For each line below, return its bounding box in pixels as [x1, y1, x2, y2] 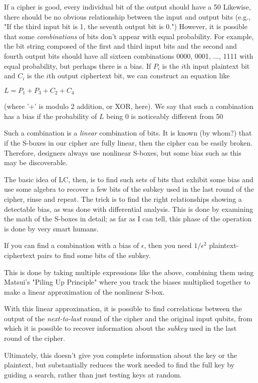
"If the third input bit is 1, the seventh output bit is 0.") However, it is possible [4, 21, 247, 32]
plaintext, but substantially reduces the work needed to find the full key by [4, 359, 235, 370]
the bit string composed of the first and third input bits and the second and [4, 41, 237, 51]
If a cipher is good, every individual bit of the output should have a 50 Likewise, [4, 2, 251, 12]
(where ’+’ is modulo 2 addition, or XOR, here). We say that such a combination [4, 101, 253, 111]
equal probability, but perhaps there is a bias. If [4, 60, 151, 71]
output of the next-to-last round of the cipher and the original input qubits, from [4, 313, 252, 323]
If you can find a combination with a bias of [4, 240, 139, 250]
